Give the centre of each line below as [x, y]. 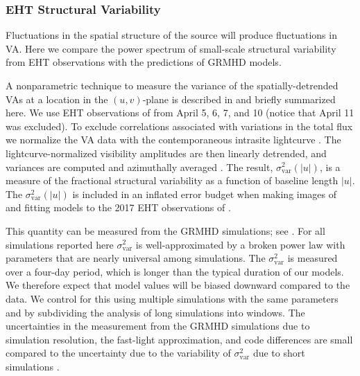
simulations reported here [60, 244]
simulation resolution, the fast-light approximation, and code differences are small [179, 339]
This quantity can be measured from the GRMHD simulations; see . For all [165, 230]
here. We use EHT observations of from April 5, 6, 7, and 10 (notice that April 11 [180, 113]
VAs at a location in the [57, 99]
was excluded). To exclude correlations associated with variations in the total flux [179, 126]
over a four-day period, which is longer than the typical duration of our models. [175, 271]
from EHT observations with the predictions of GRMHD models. [144, 62]
